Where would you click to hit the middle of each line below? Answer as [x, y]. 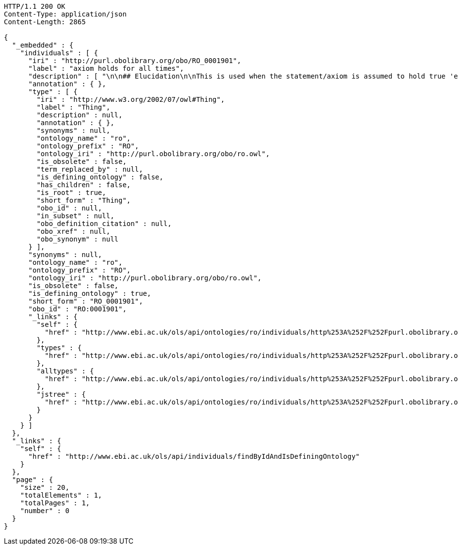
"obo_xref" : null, [74, 231]
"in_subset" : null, [75, 216]
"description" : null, [80, 115]
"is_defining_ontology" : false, [100, 177]
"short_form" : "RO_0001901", [86, 301]
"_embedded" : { [43, 45]
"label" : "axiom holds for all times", [106, 68]
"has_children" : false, [84, 185]
